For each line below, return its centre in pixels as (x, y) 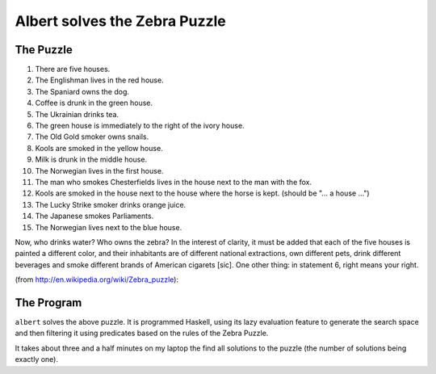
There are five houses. (73, 69)
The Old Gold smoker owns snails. (92, 137)
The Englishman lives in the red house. (100, 80)
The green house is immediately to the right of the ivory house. (140, 126)
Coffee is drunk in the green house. (94, 103)
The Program (48, 303)
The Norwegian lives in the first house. (99, 170)
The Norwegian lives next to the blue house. (109, 227)
